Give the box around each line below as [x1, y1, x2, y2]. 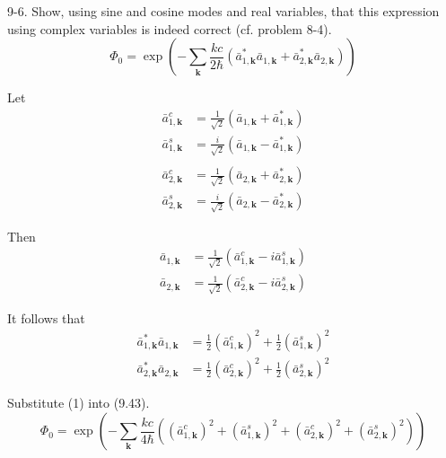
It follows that [7, 308, 85, 327]
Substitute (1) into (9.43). [7, 393, 150, 412]
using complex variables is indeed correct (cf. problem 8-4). [7, 19, 332, 38]
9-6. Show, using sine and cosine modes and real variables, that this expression [7, 2, 440, 20]
